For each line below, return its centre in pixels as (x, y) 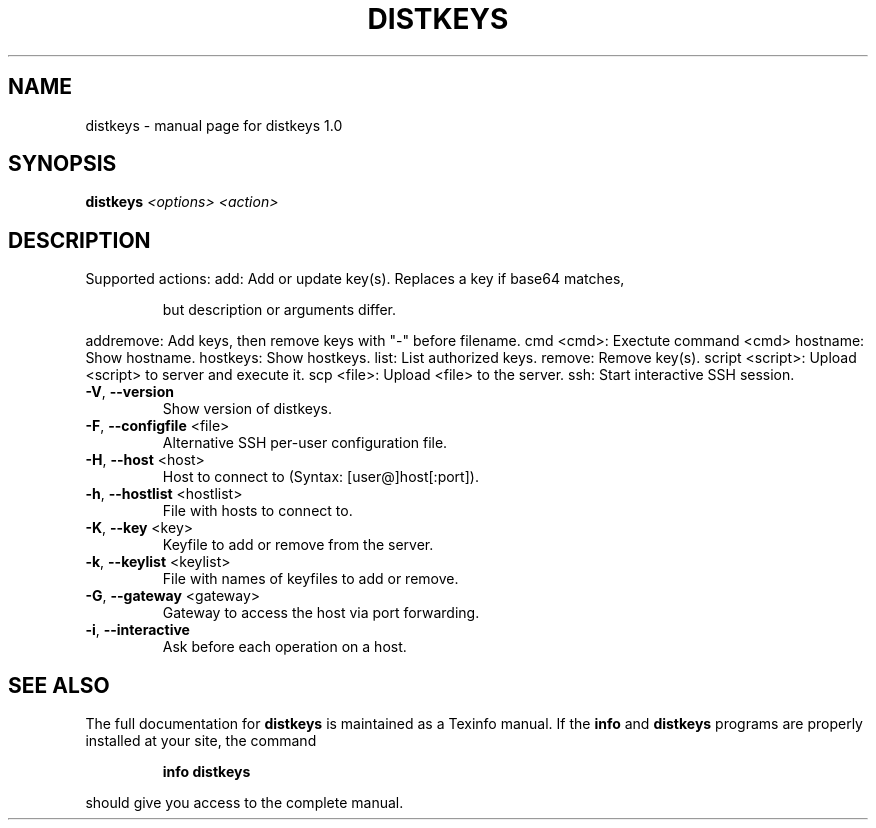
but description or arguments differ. (279, 310)
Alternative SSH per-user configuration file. (305, 443)
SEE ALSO (59, 685)
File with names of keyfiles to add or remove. (310, 579)
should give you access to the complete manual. (244, 803)
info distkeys (206, 772)
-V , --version (129, 392)
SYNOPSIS (62, 164)
